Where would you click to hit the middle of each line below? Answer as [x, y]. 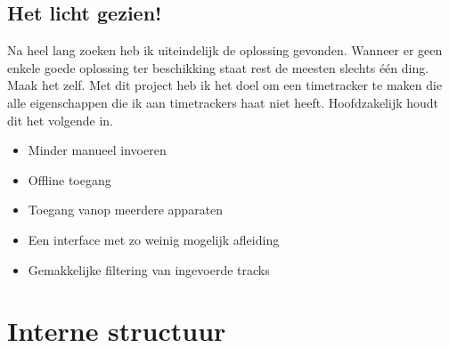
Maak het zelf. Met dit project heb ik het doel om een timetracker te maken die [225, 85]
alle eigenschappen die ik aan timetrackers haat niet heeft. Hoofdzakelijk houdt [223, 102]
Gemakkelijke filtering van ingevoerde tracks [149, 269]
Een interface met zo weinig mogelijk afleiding [154, 239]
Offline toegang [69, 179]
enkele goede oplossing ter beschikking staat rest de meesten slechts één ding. [218, 67]
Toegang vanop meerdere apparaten [126, 210]
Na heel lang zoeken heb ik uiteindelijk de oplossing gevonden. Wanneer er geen [225, 50]
